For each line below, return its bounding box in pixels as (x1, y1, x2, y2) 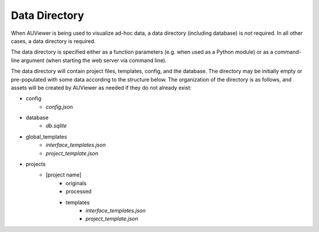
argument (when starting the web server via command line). (21, 57, 167, 64)
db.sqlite (45, 122, 67, 129)
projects (25, 161, 46, 168)
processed (66, 188, 92, 195)
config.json (45, 103, 73, 110)
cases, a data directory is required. (11, 37, 96, 44)
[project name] (45, 171, 82, 178)
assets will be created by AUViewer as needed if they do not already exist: (11, 84, 192, 91)
